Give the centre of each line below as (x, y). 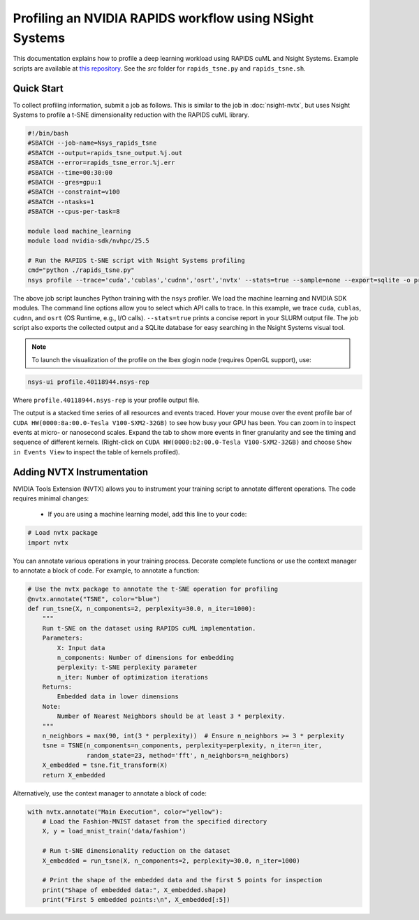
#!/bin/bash (48, 134)
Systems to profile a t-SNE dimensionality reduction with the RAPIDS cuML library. (131, 115)
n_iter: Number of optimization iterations (133, 677)
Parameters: (63, 638)
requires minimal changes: (51, 498)
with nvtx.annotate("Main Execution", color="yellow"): (125, 812)
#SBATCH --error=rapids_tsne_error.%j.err (101, 163)
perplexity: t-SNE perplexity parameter (127, 667)
